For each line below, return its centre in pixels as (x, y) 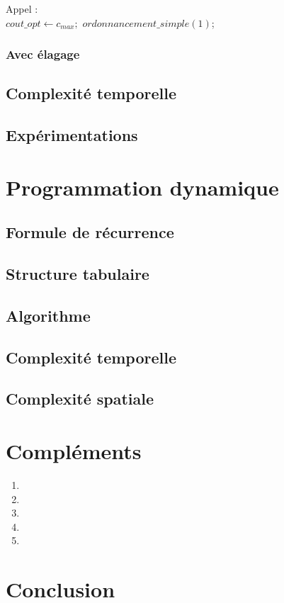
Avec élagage (43, 54)
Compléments (74, 451)
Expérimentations (72, 135)
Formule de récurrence (90, 232)
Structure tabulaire (78, 274)
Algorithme (48, 315)
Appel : (22, 9)
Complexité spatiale (80, 399)
